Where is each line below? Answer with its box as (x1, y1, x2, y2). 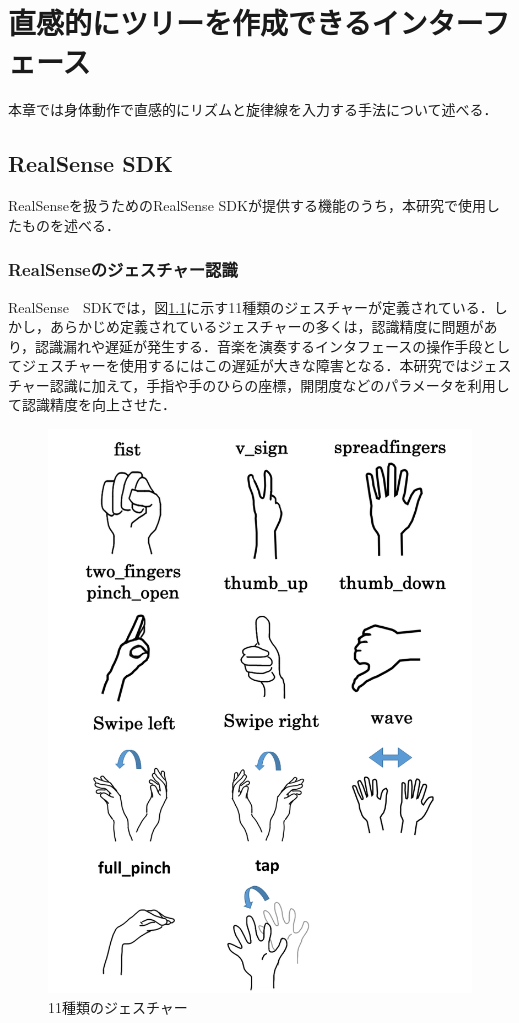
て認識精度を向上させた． (8, 394, 176, 415)
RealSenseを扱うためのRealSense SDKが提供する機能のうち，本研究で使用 (8, 195, 486, 216)
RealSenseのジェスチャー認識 (8, 257, 238, 282)
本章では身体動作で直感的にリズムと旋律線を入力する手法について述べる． (8, 99, 498, 120)
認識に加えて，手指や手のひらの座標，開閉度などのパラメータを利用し (49, 374, 510, 395)
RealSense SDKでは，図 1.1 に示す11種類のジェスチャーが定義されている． (8, 296, 494, 317)
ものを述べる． (21, 214, 120, 235)
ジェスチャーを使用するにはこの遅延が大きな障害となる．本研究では (21, 355, 470, 376)
